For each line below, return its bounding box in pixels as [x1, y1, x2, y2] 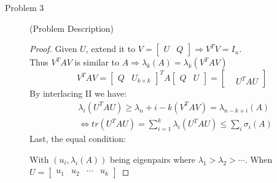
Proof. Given [29, 42, 77, 55]
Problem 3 [5, 1, 44, 13]
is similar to [74, 56, 120, 69]
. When [244, 152, 273, 165]
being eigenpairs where [110, 152, 196, 165]
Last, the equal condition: [29, 132, 127, 145]
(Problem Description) [29, 21, 114, 34]
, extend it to [85, 42, 136, 55]
